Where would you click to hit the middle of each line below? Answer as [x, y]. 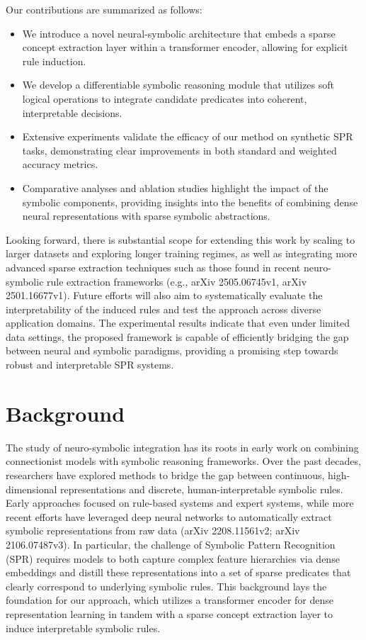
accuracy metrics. [60, 164]
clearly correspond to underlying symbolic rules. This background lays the [166, 586]
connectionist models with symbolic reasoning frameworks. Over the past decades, [183, 461]
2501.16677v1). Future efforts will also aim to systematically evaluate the [164, 295]
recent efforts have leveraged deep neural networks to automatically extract [169, 516]
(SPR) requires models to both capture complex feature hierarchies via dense [173, 558]
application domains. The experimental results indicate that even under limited [178, 323]
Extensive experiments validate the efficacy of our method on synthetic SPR [188, 136]
